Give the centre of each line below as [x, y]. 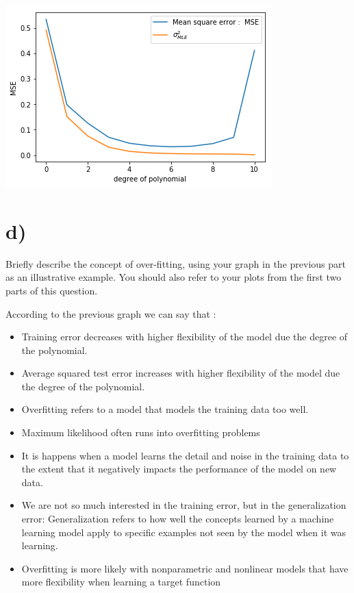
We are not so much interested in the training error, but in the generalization [184, 505]
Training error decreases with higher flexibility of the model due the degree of [185, 337]
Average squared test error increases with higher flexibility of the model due [181, 373]
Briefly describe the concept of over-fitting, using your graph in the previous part [176, 263]
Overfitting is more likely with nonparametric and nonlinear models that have [185, 568]
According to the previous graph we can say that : [111, 313]
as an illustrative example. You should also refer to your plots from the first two [174, 277]
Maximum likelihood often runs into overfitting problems [141, 432]
